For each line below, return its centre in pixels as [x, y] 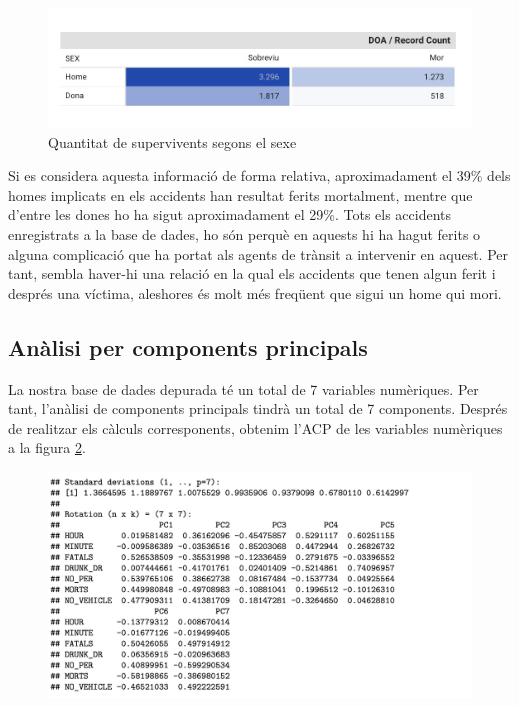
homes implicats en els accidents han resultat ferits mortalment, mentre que [240, 194]
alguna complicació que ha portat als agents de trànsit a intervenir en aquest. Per [258, 253]
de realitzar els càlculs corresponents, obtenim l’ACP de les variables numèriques [255, 427]
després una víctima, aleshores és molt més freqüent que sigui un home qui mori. [255, 292]
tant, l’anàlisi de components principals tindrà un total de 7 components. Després [258, 408]
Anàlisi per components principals [188, 346]
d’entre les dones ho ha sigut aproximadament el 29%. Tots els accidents [230, 214]
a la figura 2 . [47, 447]
